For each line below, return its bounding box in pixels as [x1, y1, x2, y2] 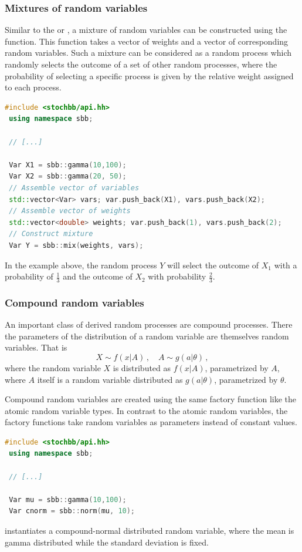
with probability [148, 270, 206, 282]
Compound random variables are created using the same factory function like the [5, 393, 297, 405]
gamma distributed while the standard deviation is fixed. [5, 536, 209, 548]
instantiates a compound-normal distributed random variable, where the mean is [5, 524, 294, 537]
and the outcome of [63, 270, 133, 282]
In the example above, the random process [5, 258, 157, 271]
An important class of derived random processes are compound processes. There [5, 318, 293, 331]
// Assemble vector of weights [9, 207, 131, 216]
